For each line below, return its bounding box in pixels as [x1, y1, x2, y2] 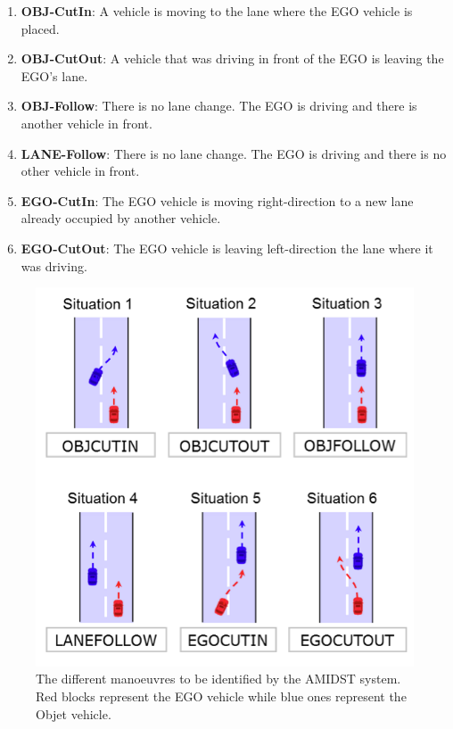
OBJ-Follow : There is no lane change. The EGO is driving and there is [21, 96, 417, 115]
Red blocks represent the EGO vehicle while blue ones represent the [36, 687, 407, 706]
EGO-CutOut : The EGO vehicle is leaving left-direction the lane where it [21, 238, 433, 257]
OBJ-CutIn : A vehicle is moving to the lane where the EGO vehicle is [21, 2, 413, 20]
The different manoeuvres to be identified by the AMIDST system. [36, 669, 401, 688]
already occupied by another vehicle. [21, 209, 221, 228]
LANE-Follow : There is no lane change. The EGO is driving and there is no [21, 144, 447, 162]
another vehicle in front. [21, 113, 152, 132]
